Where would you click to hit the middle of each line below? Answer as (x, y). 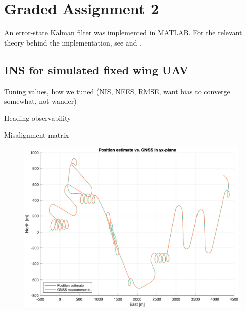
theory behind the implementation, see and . (73, 42)
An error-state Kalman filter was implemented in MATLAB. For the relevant (123, 33)
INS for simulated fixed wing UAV (96, 70)
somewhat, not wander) (40, 101)
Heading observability (38, 118)
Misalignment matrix (37, 135)
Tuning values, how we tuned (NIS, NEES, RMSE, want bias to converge (117, 91)
